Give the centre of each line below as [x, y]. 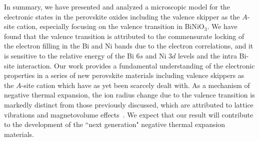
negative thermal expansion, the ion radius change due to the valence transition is [129, 95]
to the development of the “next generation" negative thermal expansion [115, 124]
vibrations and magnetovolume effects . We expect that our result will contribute [129, 114]
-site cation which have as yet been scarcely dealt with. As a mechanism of [135, 85]
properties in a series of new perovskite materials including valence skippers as [124, 75]
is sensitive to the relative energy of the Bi [69, 55]
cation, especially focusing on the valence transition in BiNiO [110, 26]
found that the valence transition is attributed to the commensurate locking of [124, 36]
